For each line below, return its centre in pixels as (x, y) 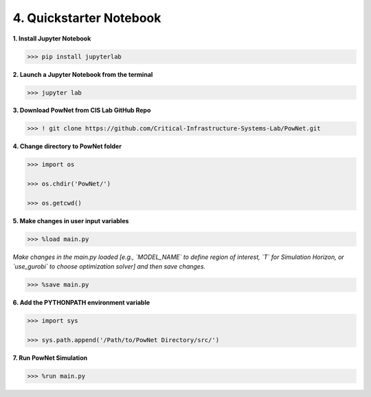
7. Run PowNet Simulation (50, 358)
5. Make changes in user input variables (71, 220)
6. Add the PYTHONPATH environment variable (81, 303)
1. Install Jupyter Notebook (52, 38)
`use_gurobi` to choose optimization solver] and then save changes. (109, 266)
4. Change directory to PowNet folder (67, 146)
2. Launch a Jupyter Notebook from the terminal (83, 74)
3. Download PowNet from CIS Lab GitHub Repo (82, 111)
